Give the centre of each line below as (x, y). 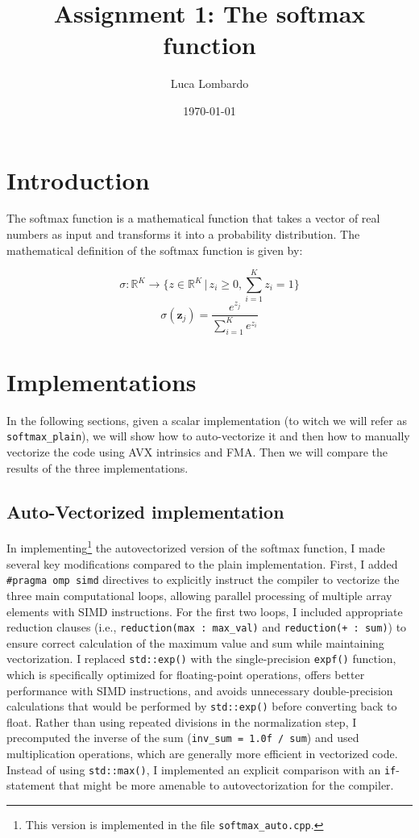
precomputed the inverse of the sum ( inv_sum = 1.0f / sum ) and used (183, 738)
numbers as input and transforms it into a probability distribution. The (183, 234)
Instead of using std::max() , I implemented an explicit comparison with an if (201, 769)
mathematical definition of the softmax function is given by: (155, 250)
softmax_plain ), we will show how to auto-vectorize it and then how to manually (208, 436)
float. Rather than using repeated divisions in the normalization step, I (182, 721)
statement (31, 785)
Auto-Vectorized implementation (145, 511)
